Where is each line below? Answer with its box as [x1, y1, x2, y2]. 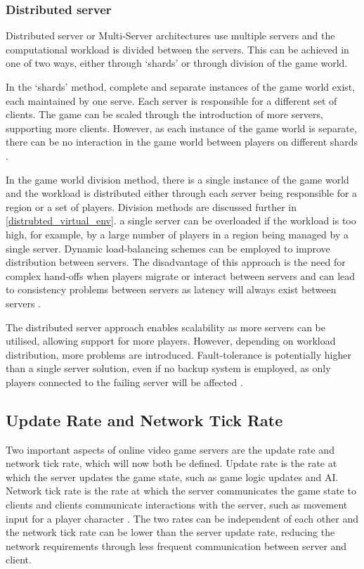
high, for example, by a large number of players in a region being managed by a [6, 226, 349, 241]
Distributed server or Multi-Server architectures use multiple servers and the [6, 28, 335, 43]
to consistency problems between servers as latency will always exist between [6, 282, 337, 297]
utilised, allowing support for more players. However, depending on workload [6, 333, 336, 348]
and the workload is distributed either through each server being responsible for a [6, 186, 358, 200]
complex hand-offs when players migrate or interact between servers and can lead [6, 268, 356, 283]
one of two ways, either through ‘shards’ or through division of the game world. [6, 56, 348, 70]
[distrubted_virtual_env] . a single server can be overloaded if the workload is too [6, 213, 356, 228]
